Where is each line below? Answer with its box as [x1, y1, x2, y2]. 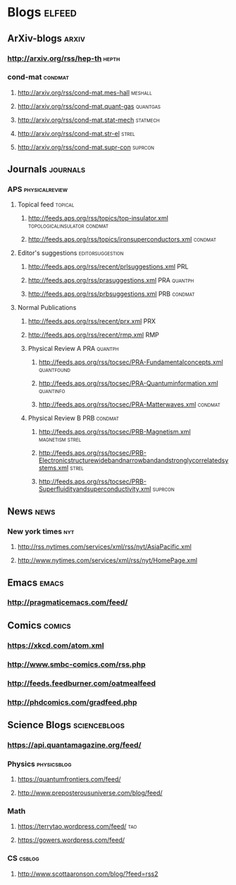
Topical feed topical [17, 200, 75, 209]
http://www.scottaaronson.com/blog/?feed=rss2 [17, 869, 159, 878]
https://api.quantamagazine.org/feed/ [7, 740, 142, 750]
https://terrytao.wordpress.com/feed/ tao [17, 822, 137, 831]
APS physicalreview [7, 185, 68, 194]
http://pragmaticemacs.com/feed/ [7, 598, 128, 607]
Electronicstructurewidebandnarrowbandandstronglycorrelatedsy [38, 456, 229, 465]
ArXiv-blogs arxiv [7, 32, 86, 44]
